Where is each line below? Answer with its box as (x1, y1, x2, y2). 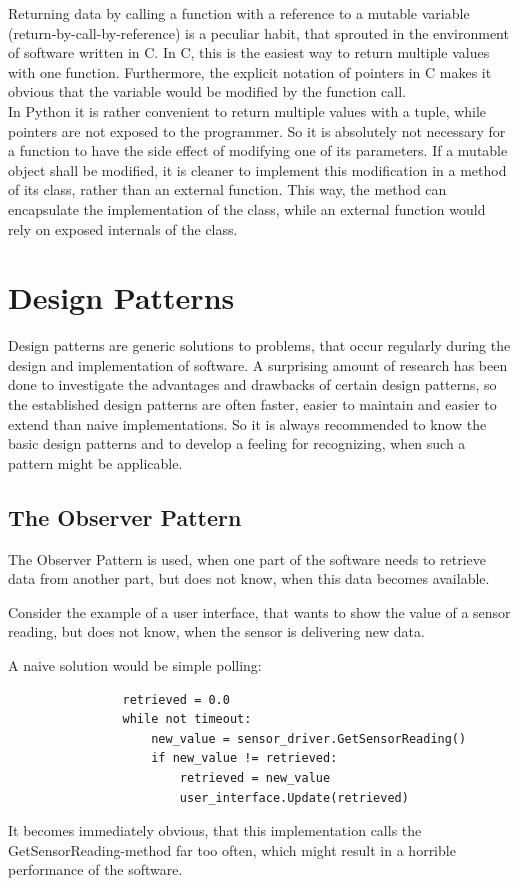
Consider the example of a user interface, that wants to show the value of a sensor (8, 601, 511, 622)
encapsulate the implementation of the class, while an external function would (8, 198, 486, 219)
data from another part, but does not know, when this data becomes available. (8, 568, 490, 589)
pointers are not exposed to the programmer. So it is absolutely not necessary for (8, 120, 506, 141)
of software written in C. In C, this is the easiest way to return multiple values (8, 42, 490, 63)
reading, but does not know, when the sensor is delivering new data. (8, 621, 425, 642)
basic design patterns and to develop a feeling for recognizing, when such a (8, 433, 466, 454)
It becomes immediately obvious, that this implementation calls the (8, 820, 422, 841)
